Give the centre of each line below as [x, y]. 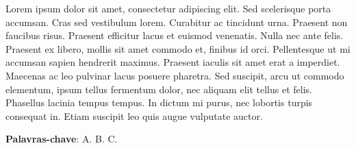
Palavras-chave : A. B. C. [62, 139]
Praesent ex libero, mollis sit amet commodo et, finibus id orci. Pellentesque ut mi [178, 48]
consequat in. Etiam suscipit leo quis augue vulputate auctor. [134, 115]
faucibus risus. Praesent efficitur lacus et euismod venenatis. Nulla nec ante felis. [175, 35]
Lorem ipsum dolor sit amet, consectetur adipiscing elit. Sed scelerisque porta [168, 8]
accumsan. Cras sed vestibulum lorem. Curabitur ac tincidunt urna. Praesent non [177, 22]
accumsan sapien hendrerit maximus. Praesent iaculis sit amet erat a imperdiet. [173, 62]
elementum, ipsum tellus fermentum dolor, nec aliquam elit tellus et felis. [159, 89]
